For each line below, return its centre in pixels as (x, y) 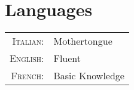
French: (28, 76)
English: (27, 58)
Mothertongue (83, 41)
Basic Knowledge (89, 76)
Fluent (67, 58)
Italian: (28, 41)
